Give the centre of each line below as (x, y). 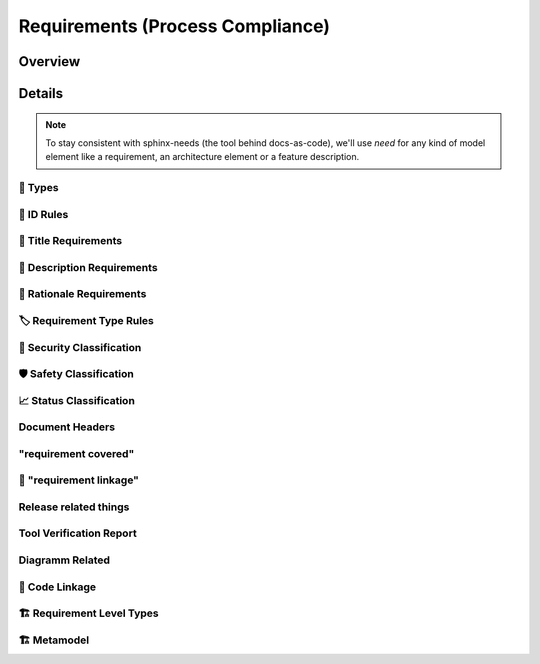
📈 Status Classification (76, 400)
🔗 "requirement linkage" (79, 480)
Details (41, 93)
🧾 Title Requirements (70, 241)
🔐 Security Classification (80, 347)
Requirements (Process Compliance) (174, 26)
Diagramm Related (64, 560)
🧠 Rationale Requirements (82, 294)
